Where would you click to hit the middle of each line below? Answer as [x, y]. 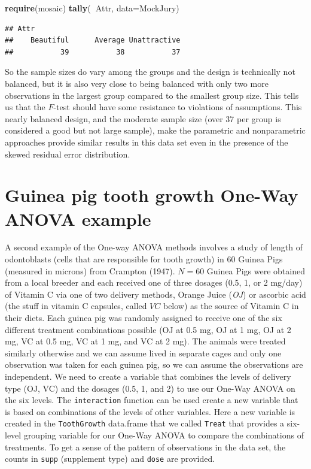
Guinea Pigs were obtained [256, 270]
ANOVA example [78, 218]
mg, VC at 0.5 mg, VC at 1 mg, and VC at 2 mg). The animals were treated [145, 341]
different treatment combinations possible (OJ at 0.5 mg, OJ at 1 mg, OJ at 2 [148, 329]
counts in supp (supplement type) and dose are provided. [110, 459]
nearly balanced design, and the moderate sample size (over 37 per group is [143, 118]
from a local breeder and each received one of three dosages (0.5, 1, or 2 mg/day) [154, 282]
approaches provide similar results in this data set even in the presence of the [147, 142]
